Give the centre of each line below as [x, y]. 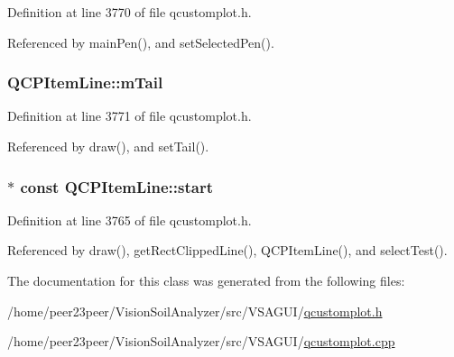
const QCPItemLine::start [117, 186]
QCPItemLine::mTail [85, 82]
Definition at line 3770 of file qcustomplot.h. [130, 12]
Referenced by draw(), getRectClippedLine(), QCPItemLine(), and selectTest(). [227, 250]
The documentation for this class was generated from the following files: [206, 280]
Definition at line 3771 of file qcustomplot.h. [130, 116]
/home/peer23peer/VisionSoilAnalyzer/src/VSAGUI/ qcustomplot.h [195, 311]
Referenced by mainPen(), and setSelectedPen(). [141, 42]
